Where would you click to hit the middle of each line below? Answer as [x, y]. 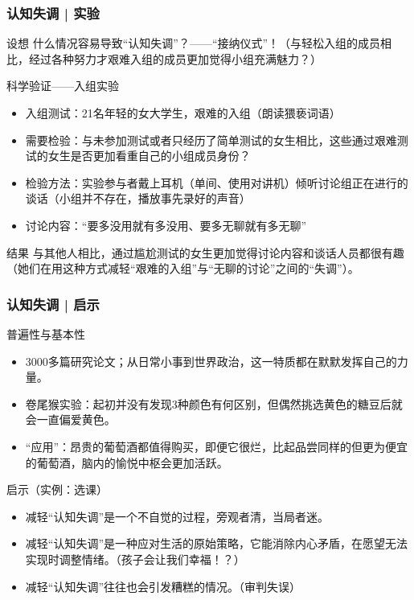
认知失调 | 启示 [53, 304]
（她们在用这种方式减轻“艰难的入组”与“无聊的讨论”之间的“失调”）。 [183, 268]
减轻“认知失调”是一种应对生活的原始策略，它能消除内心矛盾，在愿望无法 [217, 543]
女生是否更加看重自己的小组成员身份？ [149, 156]
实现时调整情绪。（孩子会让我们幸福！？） [135, 559]
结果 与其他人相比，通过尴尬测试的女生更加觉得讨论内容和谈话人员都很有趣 [205, 252]
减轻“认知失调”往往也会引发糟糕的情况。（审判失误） [163, 586]
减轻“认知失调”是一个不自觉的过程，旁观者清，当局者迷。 [177, 516]
